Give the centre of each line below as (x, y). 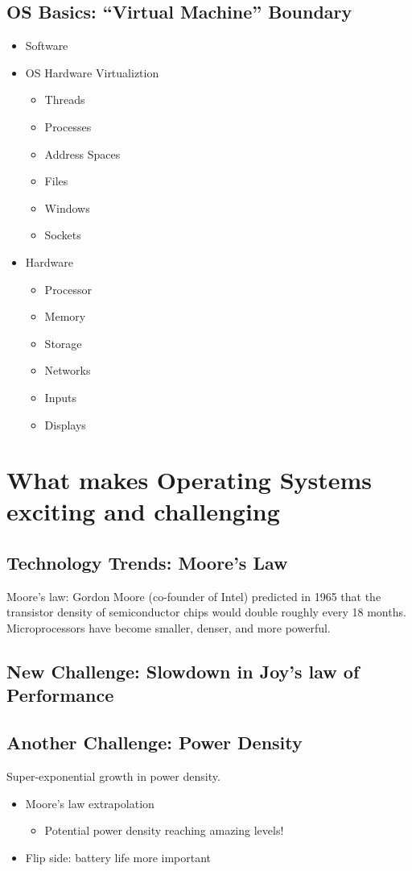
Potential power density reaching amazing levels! (164, 830)
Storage (63, 343)
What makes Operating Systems (190, 480)
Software (47, 46)
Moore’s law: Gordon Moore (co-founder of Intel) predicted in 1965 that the (194, 596)
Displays (65, 424)
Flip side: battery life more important (118, 857)
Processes (68, 126)
